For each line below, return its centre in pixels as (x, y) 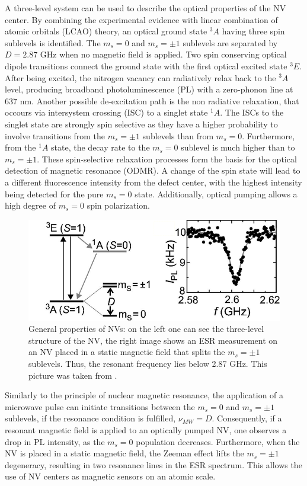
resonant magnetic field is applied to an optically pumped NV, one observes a (146, 429)
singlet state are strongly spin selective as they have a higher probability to (141, 124)
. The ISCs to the (252, 112)
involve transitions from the (55, 135)
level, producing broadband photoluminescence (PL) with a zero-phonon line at (149, 89)
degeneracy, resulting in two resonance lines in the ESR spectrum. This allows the (153, 464)
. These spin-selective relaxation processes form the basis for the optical (167, 159)
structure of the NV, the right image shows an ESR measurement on (153, 340)
